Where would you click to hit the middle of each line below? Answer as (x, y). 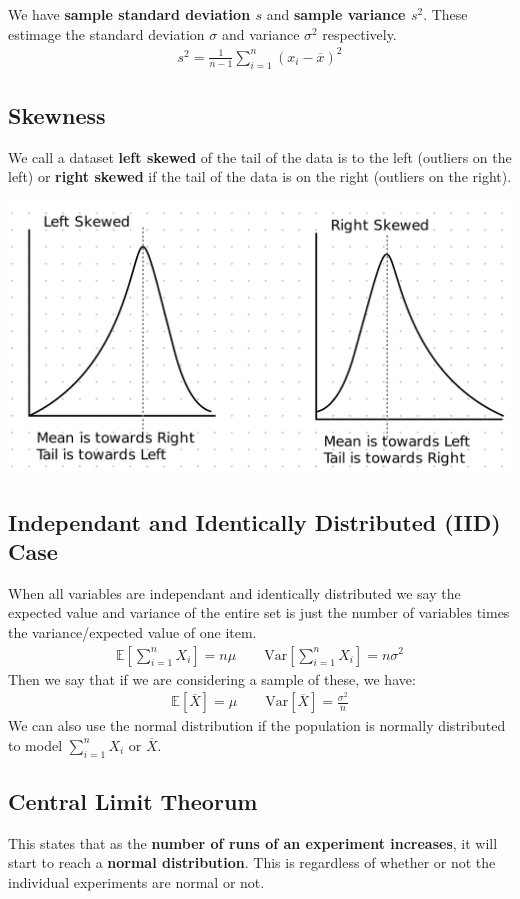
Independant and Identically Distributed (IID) (254, 521)
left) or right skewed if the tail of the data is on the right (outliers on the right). (260, 176)
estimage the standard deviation (106, 33)
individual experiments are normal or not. (136, 882)
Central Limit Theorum (133, 801)
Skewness (57, 114)
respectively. (359, 33)
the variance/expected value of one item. (132, 631)
